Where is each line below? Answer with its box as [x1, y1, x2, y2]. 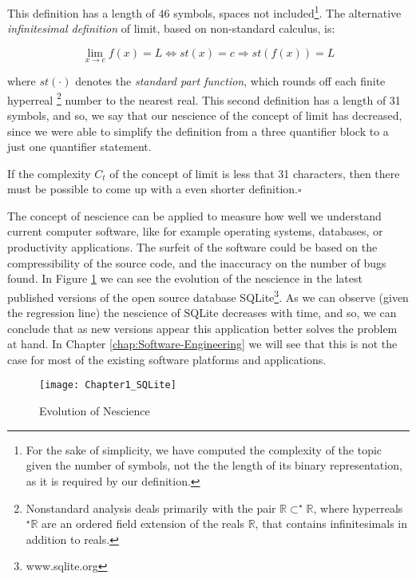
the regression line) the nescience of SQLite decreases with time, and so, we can [7, 304, 397, 321]
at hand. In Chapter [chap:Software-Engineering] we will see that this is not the [7, 335, 398, 352]
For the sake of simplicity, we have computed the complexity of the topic [26, 441, 382, 458]
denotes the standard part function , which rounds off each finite [75, 73, 386, 89]
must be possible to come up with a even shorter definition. [7, 180, 298, 197]
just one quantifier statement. [7, 138, 152, 155]
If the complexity [7, 165, 91, 181]
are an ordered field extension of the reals [42, 515, 244, 532]
